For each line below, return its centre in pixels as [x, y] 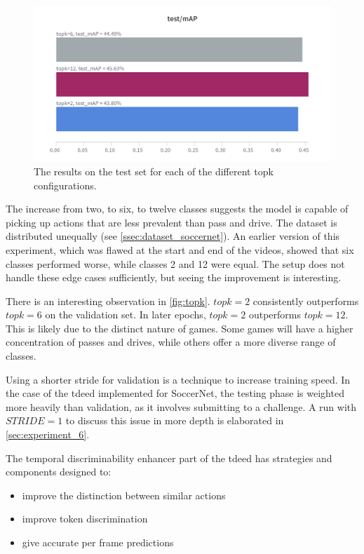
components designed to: [59, 472]
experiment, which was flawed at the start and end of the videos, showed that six [180, 249]
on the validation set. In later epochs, [126, 315]
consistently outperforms [306, 300]
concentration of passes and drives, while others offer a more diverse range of [171, 342]
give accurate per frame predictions [98, 542]
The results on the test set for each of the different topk [154, 171]
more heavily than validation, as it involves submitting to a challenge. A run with [181, 406]
